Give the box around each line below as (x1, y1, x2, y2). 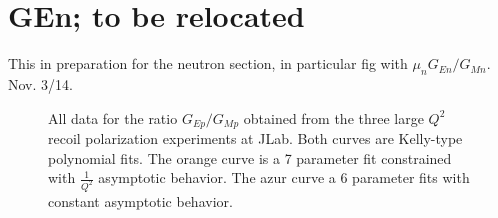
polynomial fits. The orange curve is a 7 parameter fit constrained (48, 147, 452, 168)
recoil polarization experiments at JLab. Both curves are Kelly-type (48, 127, 463, 148)
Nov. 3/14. (8, 73, 73, 94)
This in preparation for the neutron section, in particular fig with (8, 53, 408, 74)
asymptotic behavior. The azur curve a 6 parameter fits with (98, 167, 470, 188)
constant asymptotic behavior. (48, 191, 233, 212)
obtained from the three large (243, 107, 424, 128)
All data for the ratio (48, 107, 178, 128)
